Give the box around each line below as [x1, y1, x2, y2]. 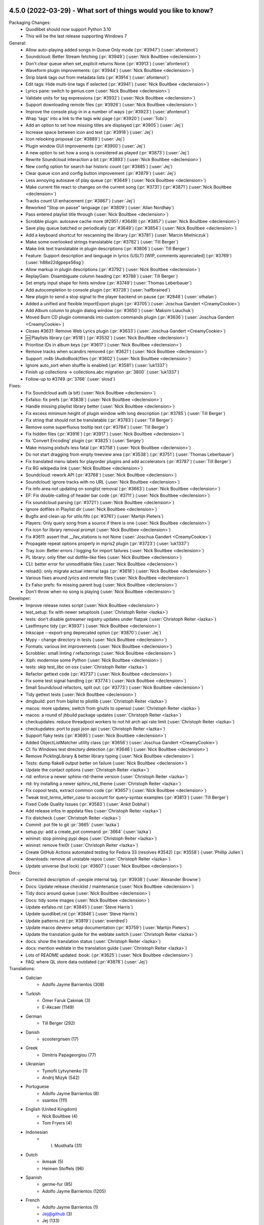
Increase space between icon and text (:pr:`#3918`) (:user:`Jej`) [25, 129, 154, 135]
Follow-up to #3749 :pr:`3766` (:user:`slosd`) [25, 376, 115, 382]
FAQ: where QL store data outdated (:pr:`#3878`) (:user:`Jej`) [25, 959, 148, 965]
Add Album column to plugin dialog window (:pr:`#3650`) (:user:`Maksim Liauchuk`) [25, 307, 194, 313]
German [25, 1013, 42, 1019]
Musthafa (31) [54, 1143, 83, 1149]
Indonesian [25, 1129, 48, 1135]
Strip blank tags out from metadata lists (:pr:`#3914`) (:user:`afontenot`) [25, 74, 169, 80]
